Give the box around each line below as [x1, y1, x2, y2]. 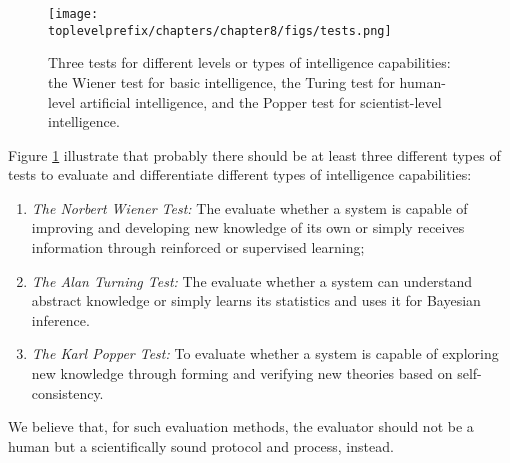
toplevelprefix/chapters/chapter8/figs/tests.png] [48, 23, 392, 38]
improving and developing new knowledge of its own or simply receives [31, 217, 465, 238]
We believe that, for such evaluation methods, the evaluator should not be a [8, 416, 474, 437]
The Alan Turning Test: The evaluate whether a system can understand [31, 270, 473, 291]
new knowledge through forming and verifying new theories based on [31, 363, 453, 384]
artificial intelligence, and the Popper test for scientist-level [79, 91, 442, 112]
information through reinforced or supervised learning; [31, 237, 365, 258]
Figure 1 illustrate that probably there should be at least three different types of [8, 144, 501, 165]
